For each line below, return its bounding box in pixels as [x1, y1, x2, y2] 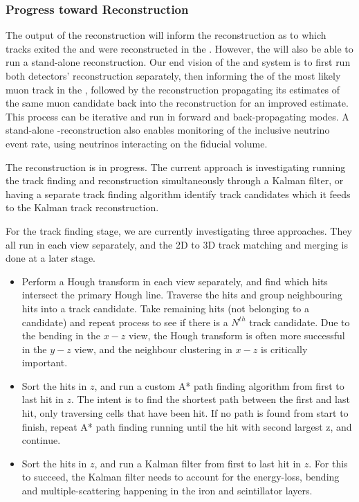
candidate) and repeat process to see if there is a [21, 314, 228, 329]
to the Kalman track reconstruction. [6, 200, 159, 215]
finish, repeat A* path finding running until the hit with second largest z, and [21, 419, 352, 433]
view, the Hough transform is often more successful [128, 328, 345, 343]
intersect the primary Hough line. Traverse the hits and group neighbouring [21, 287, 342, 302]
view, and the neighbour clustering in [74, 341, 232, 356]
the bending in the [21, 328, 100, 343]
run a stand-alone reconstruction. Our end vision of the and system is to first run [6, 55, 351, 69]
